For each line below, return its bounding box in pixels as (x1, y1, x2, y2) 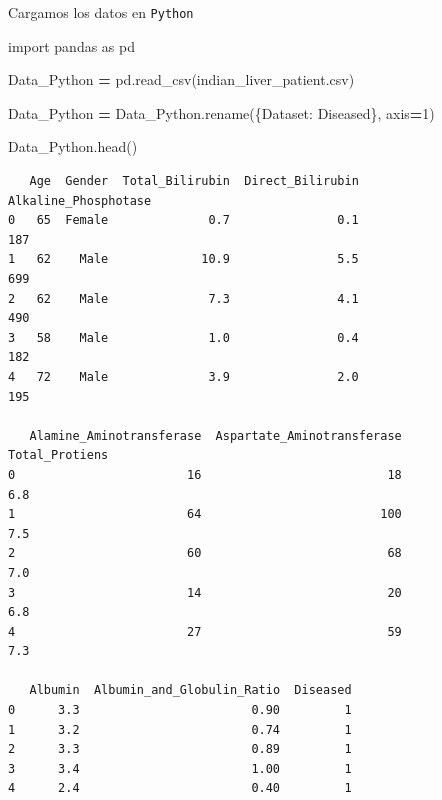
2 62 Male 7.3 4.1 (8, 291, 359, 306)
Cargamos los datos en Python (8, 2, 194, 22)
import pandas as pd (8, 35, 135, 56)
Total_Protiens (8, 448, 109, 463)
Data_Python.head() (8, 136, 138, 157)
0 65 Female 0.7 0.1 (8, 213, 359, 228)
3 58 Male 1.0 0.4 (8, 330, 359, 345)
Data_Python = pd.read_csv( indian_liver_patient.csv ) (8, 69, 355, 90)
